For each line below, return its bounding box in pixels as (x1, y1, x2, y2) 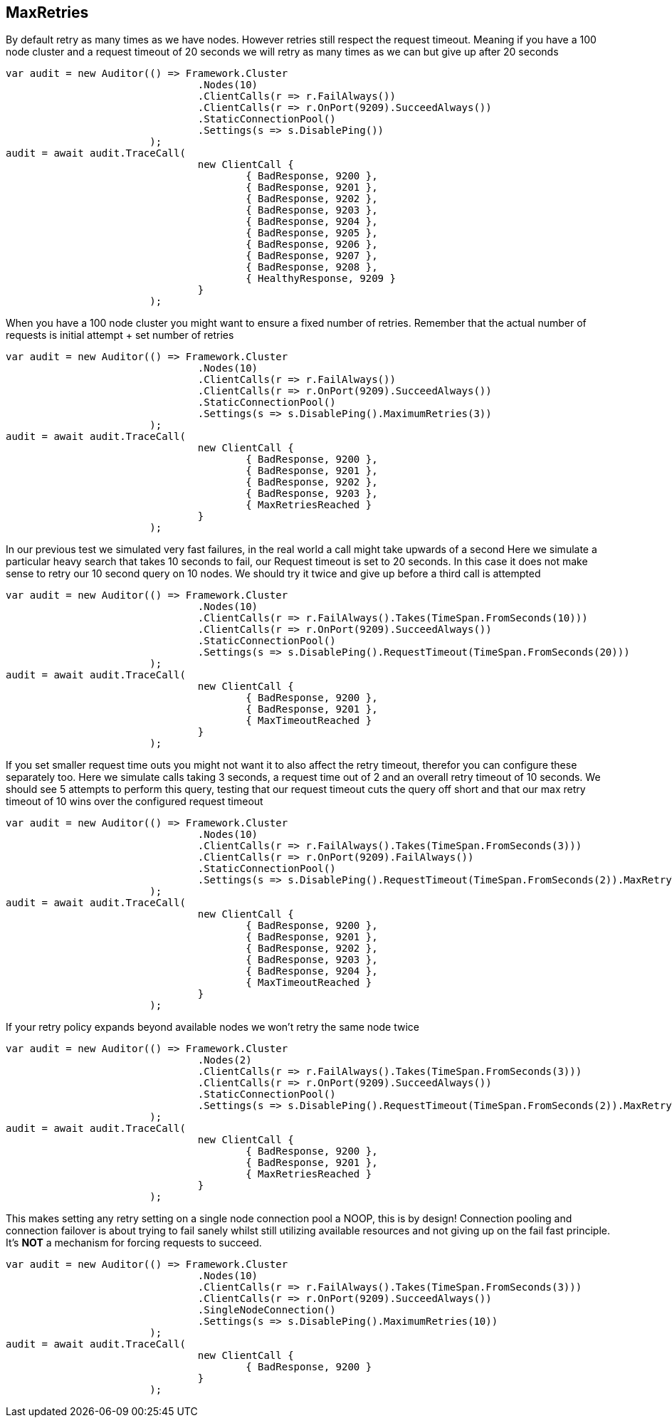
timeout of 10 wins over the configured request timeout (6, 795, 263, 808)
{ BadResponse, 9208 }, (246, 261, 378, 273)
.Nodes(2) (197, 1054, 252, 1066)
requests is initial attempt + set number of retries (6, 329, 234, 342)
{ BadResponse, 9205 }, (246, 227, 378, 239)
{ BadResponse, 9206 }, (246, 238, 378, 251)
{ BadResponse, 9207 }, (246, 250, 378, 262)
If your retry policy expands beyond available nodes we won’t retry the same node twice (6, 1021, 419, 1034)
